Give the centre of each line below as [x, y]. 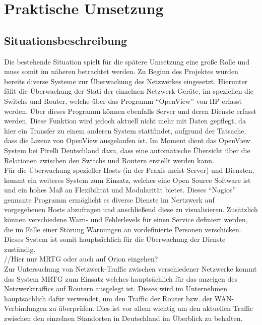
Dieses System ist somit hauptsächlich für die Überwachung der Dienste [115, 239]
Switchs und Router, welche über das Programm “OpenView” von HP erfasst [123, 101]
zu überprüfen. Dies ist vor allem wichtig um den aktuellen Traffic [151, 308]
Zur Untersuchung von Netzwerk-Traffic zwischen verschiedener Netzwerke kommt [130, 269]
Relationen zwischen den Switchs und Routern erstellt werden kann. [109, 160]
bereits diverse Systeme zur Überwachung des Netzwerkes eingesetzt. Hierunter [126, 81]
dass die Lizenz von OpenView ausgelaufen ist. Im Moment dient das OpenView [127, 140]
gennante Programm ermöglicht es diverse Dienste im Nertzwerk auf [109, 199]
